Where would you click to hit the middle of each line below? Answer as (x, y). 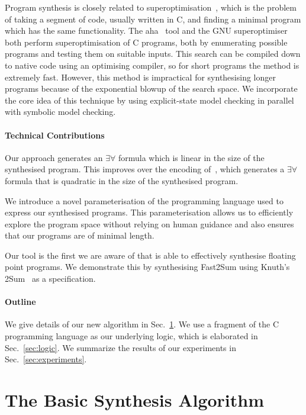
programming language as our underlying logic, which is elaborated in (131, 336)
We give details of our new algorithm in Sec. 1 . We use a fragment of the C (142, 324)
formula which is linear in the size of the (191, 157)
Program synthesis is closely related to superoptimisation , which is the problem (151, 7)
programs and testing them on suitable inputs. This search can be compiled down (153, 54)
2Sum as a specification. (50, 279)
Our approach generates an (54, 157)
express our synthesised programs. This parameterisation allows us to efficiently (149, 212)
